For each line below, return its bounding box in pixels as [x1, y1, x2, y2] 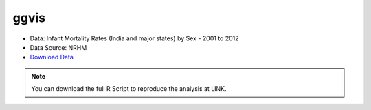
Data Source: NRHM [30, 43, 87, 51]
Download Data [30, 53, 74, 61]
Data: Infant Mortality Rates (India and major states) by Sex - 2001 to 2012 [30, 34, 240, 42]
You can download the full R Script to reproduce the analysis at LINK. [31, 85, 227, 93]
